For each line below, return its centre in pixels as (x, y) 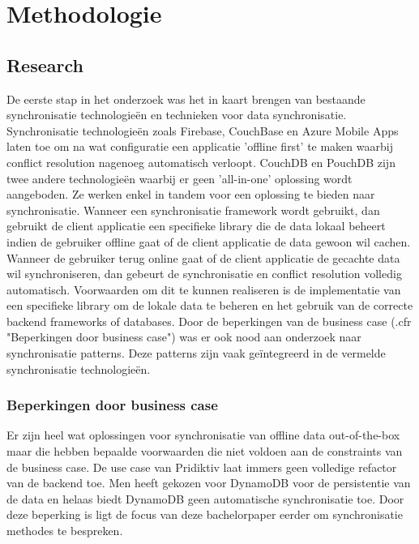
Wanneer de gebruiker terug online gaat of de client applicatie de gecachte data (203, 257)
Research (45, 64)
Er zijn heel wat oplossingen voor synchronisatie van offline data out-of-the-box (203, 435)
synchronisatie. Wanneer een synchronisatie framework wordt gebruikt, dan (193, 210)
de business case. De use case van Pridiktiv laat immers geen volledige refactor (202, 467)
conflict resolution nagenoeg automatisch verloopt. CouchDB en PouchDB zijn (201, 162)
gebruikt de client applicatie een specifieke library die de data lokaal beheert (196, 226)
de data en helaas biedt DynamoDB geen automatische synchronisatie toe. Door (205, 498)
